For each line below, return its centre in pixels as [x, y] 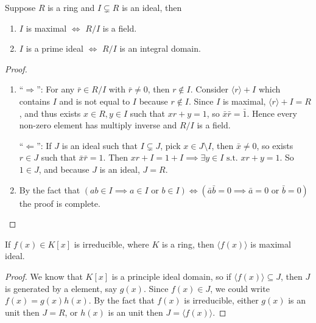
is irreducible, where [111, 244]
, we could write [240, 288]
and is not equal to [95, 101]
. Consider [209, 89]
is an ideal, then [152, 7]
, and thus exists [50, 113]
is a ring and [71, 7]
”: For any [56, 89]
